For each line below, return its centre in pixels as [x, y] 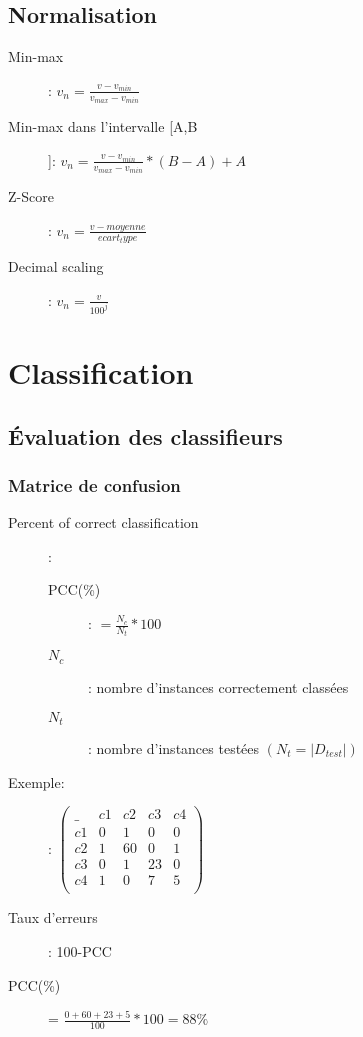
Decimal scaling [56, 266]
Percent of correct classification [103, 522]
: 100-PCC [80, 951]
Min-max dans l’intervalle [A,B [103, 126]
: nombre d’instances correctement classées [218, 686]
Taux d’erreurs [53, 917]
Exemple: [36, 781]
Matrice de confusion [94, 484]
